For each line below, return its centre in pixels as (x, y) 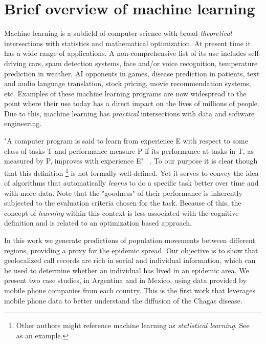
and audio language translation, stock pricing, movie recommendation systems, (128, 83)
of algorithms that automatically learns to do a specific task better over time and (131, 183)
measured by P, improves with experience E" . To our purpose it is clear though (131, 161)
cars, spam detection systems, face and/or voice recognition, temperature (143, 63)
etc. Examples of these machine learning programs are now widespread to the (125, 93)
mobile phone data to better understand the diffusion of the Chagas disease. (123, 300)
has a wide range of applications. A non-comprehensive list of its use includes (125, 53)
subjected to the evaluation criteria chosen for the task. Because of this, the (123, 203)
